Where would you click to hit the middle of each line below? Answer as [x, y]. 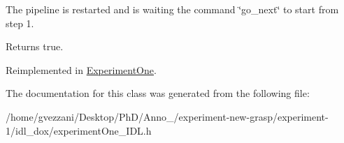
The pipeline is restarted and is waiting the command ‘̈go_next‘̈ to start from [172, 9]
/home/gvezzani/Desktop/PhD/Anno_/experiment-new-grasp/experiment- [167, 116]
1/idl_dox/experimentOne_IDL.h [79, 130]
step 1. [20, 23]
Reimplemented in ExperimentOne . [81, 69]
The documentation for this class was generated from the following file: [158, 93]
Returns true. [35, 46]
